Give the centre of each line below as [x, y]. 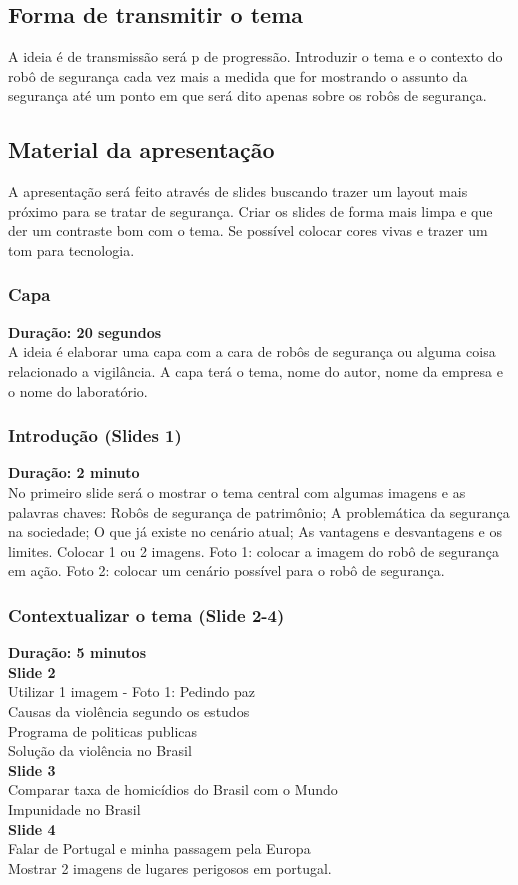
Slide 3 [32, 769]
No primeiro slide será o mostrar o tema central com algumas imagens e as [237, 491]
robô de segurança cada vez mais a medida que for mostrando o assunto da [238, 75]
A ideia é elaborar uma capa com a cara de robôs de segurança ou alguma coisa [252, 351]
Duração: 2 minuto [74, 472]
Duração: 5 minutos [77, 652]
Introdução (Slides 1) [95, 435]
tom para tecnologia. [71, 249]
